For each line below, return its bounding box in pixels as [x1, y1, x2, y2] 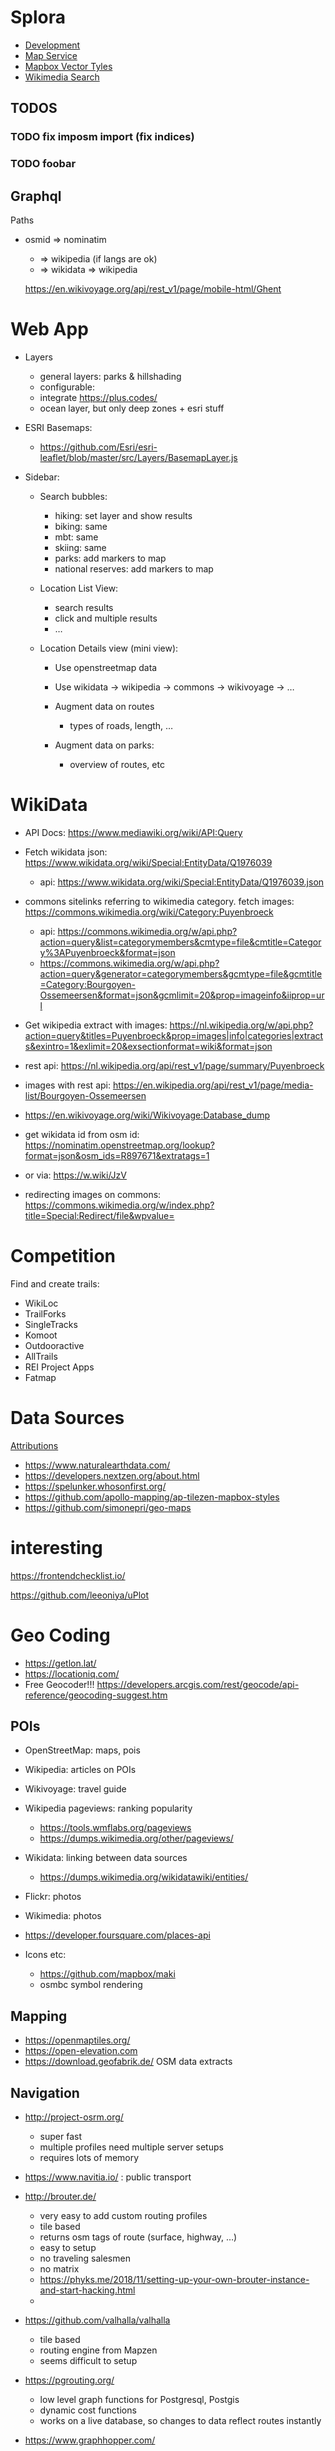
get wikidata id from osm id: [24, 1128, 140, 1140]
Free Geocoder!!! [24, 1678, 95, 1690]
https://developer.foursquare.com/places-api [24, 1929, 211, 1941]
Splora [10, 6, 67, 29]
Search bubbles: [39, 490, 108, 502]
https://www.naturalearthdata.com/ [24, 1459, 171, 1471]
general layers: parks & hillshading [39, 370, 182, 382]
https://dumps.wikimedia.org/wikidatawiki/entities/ [39, 1871, 249, 1883]
